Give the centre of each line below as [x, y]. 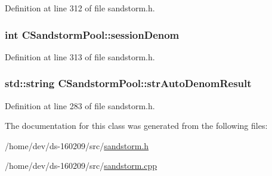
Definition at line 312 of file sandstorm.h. [80, 8]
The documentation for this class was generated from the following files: [136, 126]
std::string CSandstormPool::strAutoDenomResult [128, 83]
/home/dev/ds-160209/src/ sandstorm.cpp [81, 166]
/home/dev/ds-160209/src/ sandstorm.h [77, 145]
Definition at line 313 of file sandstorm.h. [80, 56]
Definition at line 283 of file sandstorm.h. [80, 105]
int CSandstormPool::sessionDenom [92, 34]
